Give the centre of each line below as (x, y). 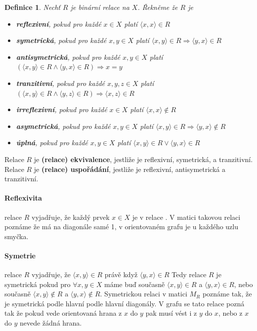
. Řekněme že (158, 7)
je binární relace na (100, 7)
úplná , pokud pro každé (52, 143)
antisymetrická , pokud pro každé (68, 57)
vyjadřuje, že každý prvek (71, 217)
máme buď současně (135, 284)
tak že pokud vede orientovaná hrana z (63, 313)
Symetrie (20, 255)
